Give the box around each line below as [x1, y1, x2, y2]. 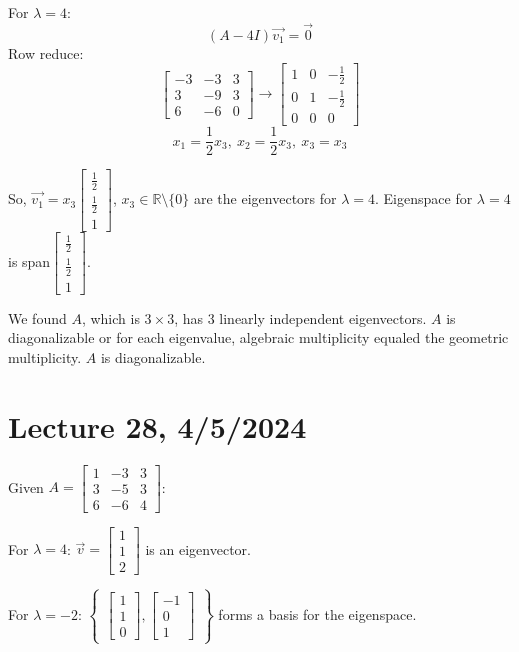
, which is [81, 307, 140, 328]
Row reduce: [8, 42, 84, 63]
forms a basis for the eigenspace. [218, 603, 417, 624]
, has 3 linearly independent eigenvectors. [174, 307, 427, 328]
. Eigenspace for [375, 188, 473, 209]
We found [8, 307, 67, 328]
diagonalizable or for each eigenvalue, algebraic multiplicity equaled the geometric [8, 327, 509, 348]
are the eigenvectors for [194, 188, 337, 209]
